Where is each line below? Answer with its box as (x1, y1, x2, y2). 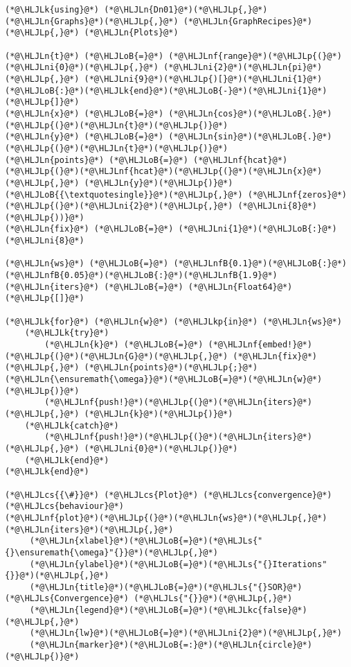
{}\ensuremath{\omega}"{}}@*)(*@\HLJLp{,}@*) (5, 547, 218, 557)
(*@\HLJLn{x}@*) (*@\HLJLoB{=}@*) (5, 108, 164, 119)
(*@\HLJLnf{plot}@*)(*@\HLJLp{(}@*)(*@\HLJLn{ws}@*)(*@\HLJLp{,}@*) (5, 512, 327, 523)
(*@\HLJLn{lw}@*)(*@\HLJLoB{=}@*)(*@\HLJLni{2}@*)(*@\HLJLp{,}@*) (29, 628, 342, 639)
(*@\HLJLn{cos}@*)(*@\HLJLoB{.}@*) (168, 108, 332, 119)
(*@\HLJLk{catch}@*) (24, 420, 119, 431)
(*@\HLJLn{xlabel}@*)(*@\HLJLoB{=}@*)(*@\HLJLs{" (29, 536, 263, 546)
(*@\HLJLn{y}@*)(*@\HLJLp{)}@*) (84, 177, 233, 188)
